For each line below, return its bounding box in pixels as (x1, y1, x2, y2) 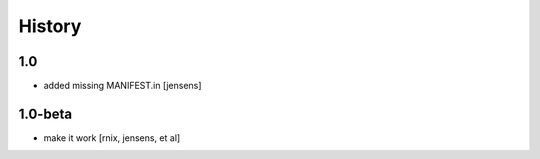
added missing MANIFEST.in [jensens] (43, 80, 202, 92)
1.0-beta (18, 105, 73, 122)
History (18, 15, 82, 37)
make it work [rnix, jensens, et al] (43, 131, 181, 144)
